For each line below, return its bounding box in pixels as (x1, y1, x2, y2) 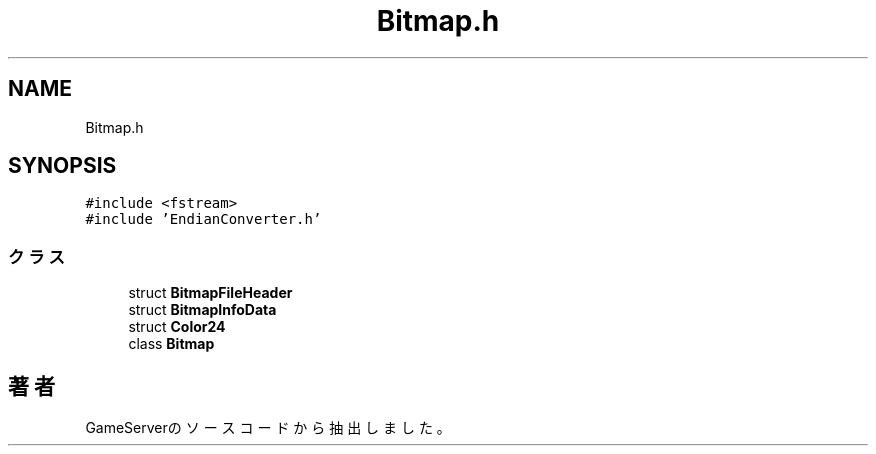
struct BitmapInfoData (128, 301, 277, 319)
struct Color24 (128, 318, 226, 336)
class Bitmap (128, 335, 215, 353)
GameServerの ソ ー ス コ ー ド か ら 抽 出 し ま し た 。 (85, 419, 451, 437)
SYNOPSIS (8, 153, 117, 179)
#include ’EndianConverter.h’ (85, 211, 322, 228)
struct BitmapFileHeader (128, 284, 293, 302)
